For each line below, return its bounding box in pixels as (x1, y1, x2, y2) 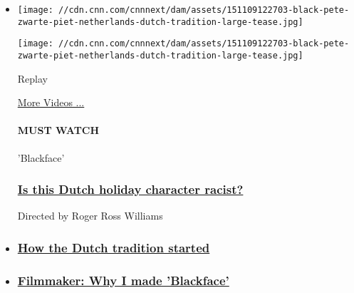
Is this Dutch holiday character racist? (17, 180, 244, 198)
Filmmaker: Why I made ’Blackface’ (17, 271, 229, 289)
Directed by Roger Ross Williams (17, 208, 163, 223)
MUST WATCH (17, 123, 100, 138)
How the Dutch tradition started (17, 238, 210, 256)
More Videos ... (17, 95, 85, 110)
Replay (17, 71, 48, 86)
